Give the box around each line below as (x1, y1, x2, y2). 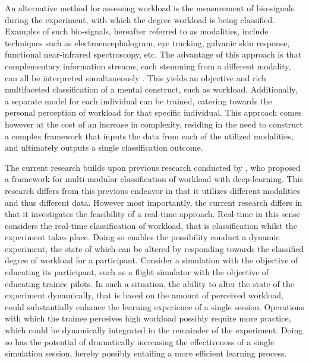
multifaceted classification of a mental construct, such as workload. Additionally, (5, 83, 298, 95)
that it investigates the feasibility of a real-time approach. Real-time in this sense (5, 208, 300, 220)
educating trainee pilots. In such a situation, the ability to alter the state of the (5, 277, 294, 289)
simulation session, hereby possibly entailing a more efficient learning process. (5, 347, 287, 359)
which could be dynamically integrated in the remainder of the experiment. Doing (5, 324, 303, 336)
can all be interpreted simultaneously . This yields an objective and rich (5, 71, 266, 84)
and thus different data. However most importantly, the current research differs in (5, 196, 302, 208)
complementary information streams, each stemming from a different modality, (5, 59, 291, 72)
